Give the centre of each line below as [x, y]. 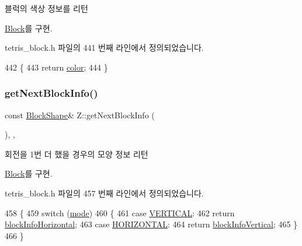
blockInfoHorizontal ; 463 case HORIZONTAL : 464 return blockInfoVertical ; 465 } [151, 224]
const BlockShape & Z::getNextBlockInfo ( [80, 115]
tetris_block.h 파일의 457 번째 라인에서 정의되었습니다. [104, 193]
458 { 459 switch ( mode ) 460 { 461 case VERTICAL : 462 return [120, 212]
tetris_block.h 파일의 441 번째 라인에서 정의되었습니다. [104, 48]
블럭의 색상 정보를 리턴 [46, 8]
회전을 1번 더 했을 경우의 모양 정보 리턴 [77, 154]
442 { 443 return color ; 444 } [56, 67]
